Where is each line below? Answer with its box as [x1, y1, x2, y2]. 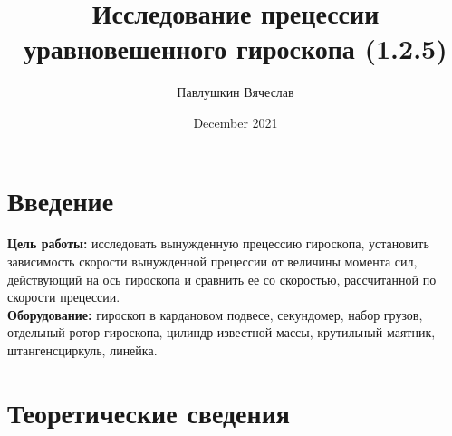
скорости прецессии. [7, 287, 120, 306]
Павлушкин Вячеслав [177, 82, 294, 102]
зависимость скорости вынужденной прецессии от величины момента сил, [7, 252, 418, 271]
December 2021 [193, 112, 278, 131]
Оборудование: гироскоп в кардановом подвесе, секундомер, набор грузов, [7, 305, 423, 324]
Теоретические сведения [7, 393, 290, 431]
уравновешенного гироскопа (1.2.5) [24, 30, 447, 67]
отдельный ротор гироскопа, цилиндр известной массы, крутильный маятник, [7, 323, 436, 342]
